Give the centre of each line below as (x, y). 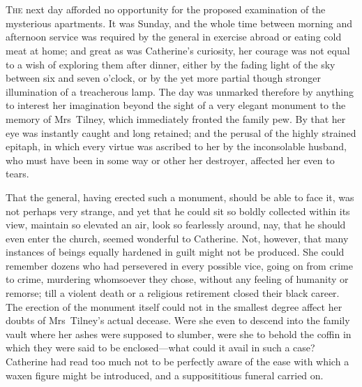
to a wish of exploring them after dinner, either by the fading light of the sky (171, 64)
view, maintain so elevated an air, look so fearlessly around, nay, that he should (176, 225)
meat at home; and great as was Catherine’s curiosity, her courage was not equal (178, 50)
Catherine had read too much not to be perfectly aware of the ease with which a (178, 362)
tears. (17, 174)
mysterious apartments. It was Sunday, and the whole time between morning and (179, 23)
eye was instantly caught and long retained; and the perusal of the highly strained (181, 132)
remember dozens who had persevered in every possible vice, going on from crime (179, 265)
